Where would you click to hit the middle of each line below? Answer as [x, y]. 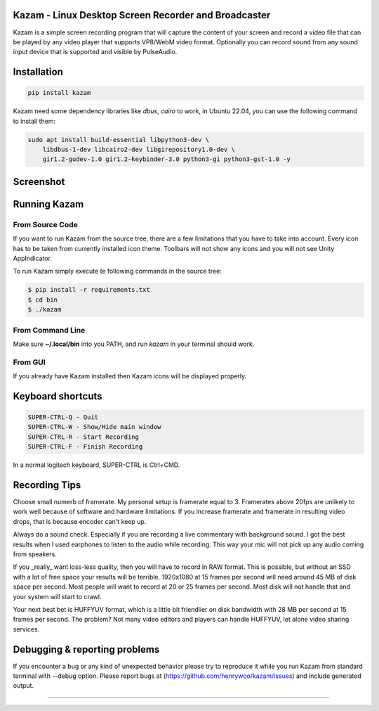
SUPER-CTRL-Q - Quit [63, 417]
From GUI [29, 362]
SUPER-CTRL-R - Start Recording [84, 437]
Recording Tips [47, 485]
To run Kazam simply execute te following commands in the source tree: [118, 271]
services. [26, 629]
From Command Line [49, 330]
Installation [38, 72]
